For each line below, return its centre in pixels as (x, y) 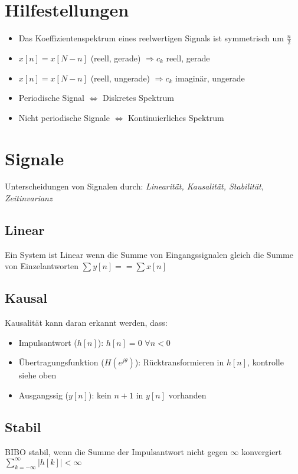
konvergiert (262, 451)
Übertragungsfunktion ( (61, 362)
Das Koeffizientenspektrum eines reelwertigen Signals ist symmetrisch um (151, 38)
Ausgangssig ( (44, 395)
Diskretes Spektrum (139, 98)
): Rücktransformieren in (179, 362)
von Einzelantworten (42, 266)
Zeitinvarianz (29, 198)
